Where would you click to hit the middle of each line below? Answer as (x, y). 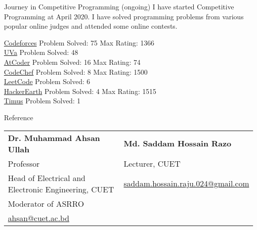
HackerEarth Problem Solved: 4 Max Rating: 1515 (80, 91)
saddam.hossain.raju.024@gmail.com (186, 184)
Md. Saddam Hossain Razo (177, 143)
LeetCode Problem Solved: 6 (47, 81)
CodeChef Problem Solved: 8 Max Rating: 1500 (76, 71)
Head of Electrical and (47, 178)
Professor (24, 163)
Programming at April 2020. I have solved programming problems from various (124, 16)
